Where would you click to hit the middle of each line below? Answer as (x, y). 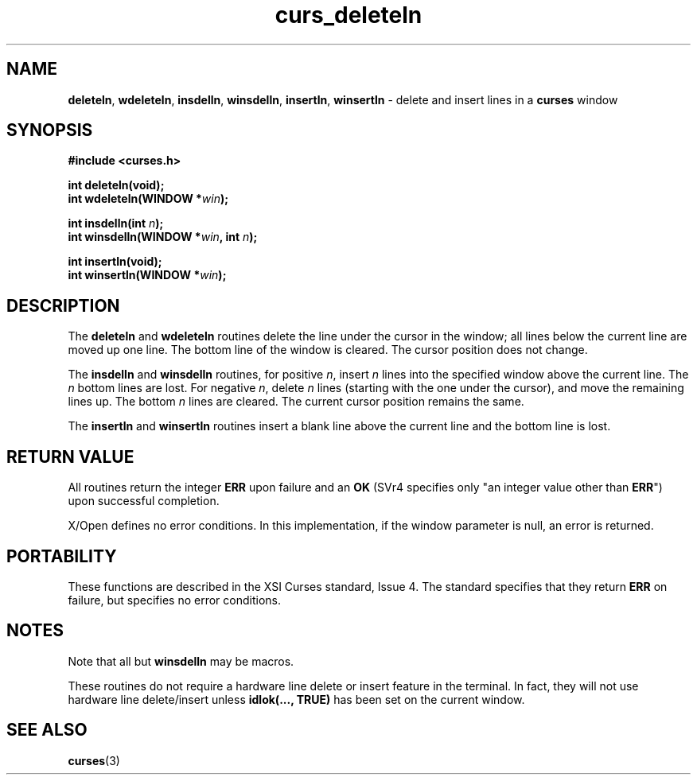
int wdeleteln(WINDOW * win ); (148, 199)
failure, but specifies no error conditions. (174, 600)
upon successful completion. (144, 501)
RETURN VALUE (70, 457)
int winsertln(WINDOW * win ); (147, 275)
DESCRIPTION (63, 305)
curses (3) (94, 760)
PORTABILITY (62, 556)
